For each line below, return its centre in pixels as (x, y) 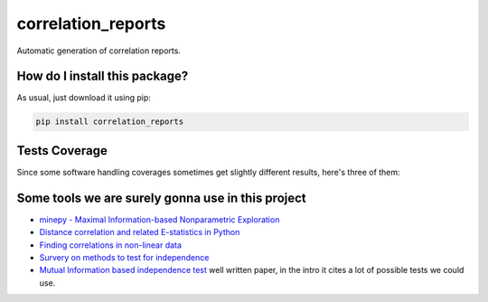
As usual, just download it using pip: (84, 98)
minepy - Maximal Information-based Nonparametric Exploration (160, 219)
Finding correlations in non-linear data (111, 245)
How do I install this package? (103, 76)
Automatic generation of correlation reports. (99, 51)
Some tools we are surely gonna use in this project (161, 198)
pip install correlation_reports (110, 122)
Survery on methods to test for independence (124, 258)
